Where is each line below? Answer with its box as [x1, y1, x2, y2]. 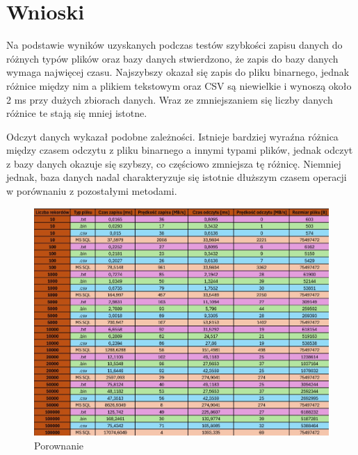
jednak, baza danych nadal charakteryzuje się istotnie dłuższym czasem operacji [6, 170, 347, 184]
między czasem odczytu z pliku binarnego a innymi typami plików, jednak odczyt [6, 143, 353, 157]
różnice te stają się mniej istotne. [6, 106, 147, 120]
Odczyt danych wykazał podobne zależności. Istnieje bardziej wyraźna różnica [6, 129, 339, 143]
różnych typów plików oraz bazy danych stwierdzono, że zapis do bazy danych [6, 51, 339, 65]
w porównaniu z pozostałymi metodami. [6, 184, 177, 198]
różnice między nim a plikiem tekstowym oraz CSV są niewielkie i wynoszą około [6, 78, 352, 93]
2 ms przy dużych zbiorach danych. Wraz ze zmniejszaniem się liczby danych [6, 92, 333, 106]
